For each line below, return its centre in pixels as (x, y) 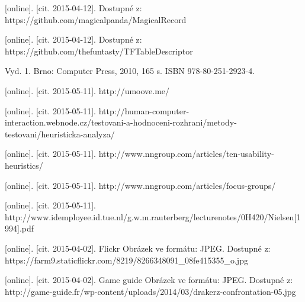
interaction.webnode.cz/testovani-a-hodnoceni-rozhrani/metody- (121, 122)
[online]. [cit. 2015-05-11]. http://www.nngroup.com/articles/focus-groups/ (140, 185)
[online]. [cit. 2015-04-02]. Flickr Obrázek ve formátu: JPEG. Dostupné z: (138, 248)
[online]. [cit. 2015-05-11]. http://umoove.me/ (87, 90)
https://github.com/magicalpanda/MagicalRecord (96, 19)
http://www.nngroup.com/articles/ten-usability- (186, 154)
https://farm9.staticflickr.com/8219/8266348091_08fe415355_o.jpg (126, 260)
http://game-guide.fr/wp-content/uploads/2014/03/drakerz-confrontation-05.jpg (150, 291)
